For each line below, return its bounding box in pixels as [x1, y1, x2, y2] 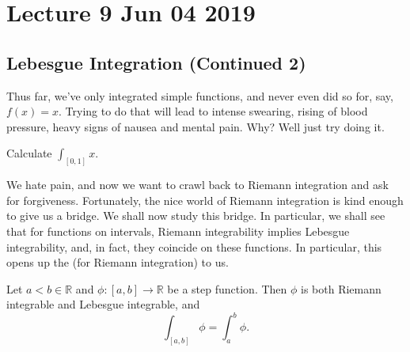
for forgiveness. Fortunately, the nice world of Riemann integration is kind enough [6, 191, 404, 208]
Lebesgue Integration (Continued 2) [6, 50, 306, 74]
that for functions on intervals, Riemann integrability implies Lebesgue [6, 223, 350, 239]
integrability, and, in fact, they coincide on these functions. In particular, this [6, 238, 382, 255]
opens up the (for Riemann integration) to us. [6, 254, 229, 271]
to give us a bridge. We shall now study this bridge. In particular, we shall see [6, 207, 385, 224]
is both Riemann [301, 280, 382, 297]
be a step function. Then [167, 280, 287, 297]
